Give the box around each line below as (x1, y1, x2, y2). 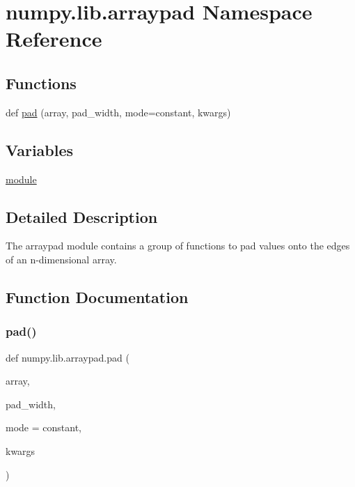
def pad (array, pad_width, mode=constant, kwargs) (6, 105, 231, 119)
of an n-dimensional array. (6, 252, 117, 266)
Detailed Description (6, 206, 158, 227)
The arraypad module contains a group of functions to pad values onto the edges (6, 238, 350, 253)
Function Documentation (6, 286, 189, 307)
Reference (6, 24, 102, 53)
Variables (6, 139, 74, 160)
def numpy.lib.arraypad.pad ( (6, 350, 129, 364)
